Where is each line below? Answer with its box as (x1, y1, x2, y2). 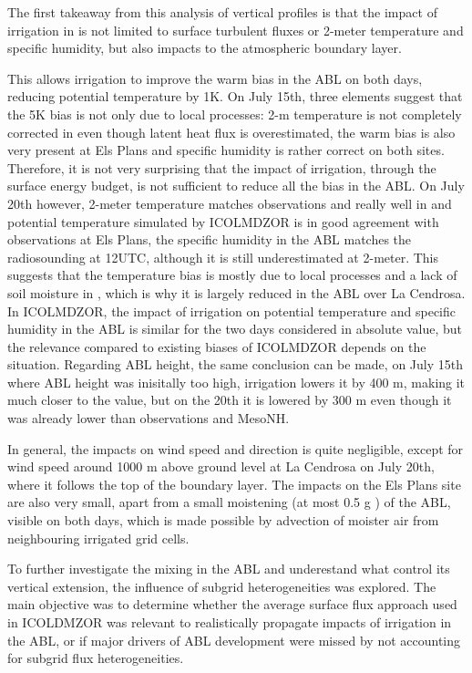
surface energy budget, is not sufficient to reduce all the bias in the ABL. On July (7, 176, 465, 195)
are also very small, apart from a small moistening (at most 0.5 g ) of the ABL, (7, 492, 451, 512)
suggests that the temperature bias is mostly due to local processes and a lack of (7, 265, 457, 285)
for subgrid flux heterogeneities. (7, 648, 184, 668)
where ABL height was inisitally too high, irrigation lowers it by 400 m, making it (7, 372, 466, 391)
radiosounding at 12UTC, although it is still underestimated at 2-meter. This (7, 247, 439, 266)
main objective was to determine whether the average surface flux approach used (7, 595, 457, 614)
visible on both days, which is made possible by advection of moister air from (7, 511, 439, 530)
